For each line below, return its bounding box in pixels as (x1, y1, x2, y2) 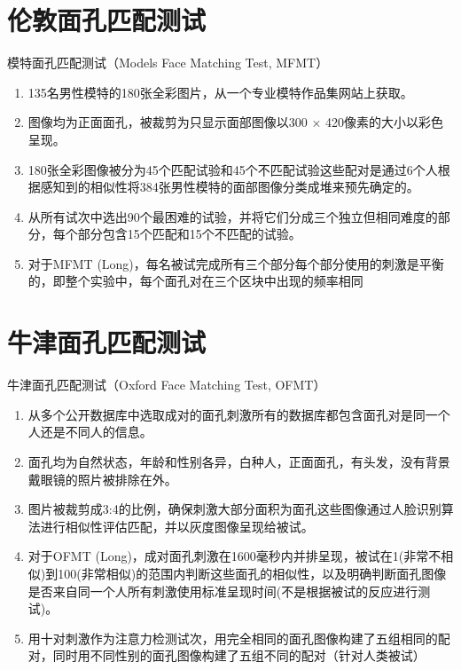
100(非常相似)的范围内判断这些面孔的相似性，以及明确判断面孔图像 (58, 564, 447, 582)
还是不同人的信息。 (40, 422, 152, 441)
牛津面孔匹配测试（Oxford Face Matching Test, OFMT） (7, 375, 326, 394)
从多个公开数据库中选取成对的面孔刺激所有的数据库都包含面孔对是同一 (27, 405, 438, 423)
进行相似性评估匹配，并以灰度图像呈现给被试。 (40, 516, 314, 535)
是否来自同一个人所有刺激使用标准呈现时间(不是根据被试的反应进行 (27, 581, 418, 600)
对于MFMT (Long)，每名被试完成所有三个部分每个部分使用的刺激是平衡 (27, 254, 444, 272)
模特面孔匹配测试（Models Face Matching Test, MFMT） (7, 53, 329, 72)
